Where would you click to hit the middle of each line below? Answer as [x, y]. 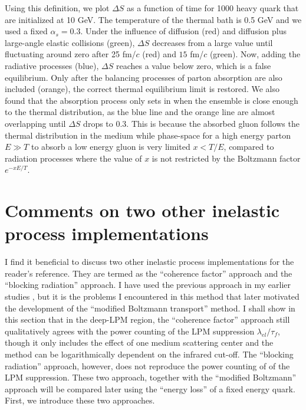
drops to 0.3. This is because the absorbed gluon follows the [191, 123]
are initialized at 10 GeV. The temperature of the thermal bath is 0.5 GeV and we [153, 19]
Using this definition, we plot [57, 8]
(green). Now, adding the [255, 54]
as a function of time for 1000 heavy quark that [213, 8]
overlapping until [35, 123]
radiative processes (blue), [52, 65]
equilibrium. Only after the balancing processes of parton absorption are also [144, 77]
